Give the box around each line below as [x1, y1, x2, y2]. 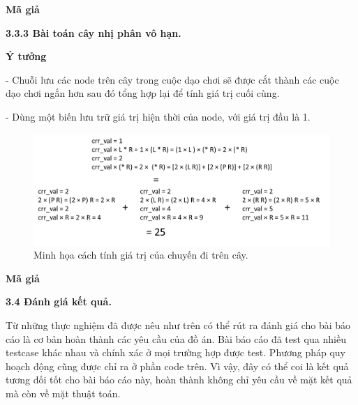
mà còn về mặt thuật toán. [6, 385, 121, 400]
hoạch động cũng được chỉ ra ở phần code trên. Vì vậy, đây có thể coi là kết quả [6, 358, 349, 373]
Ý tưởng [6, 49, 47, 63]
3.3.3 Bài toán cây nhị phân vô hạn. [6, 25, 181, 40]
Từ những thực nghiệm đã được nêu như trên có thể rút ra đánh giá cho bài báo [6, 317, 351, 332]
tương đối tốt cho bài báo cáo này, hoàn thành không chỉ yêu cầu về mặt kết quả [6, 372, 352, 387]
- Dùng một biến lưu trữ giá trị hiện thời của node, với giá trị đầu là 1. [6, 109, 311, 123]
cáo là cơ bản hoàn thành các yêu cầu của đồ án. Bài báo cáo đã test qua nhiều [6, 331, 346, 346]
